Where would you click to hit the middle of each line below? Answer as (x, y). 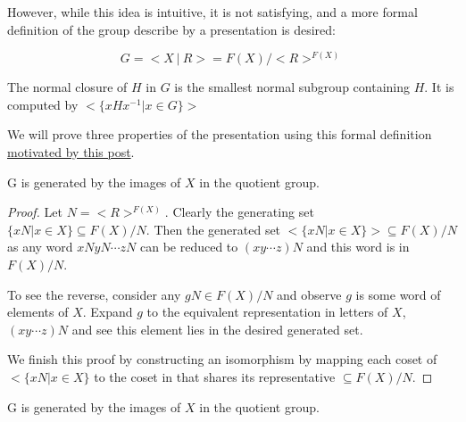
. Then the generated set (213, 229)
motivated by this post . (71, 151)
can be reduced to (189, 247)
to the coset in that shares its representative (215, 376)
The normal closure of (67, 87)
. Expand (108, 312)
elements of (38, 312)
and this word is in (358, 247)
